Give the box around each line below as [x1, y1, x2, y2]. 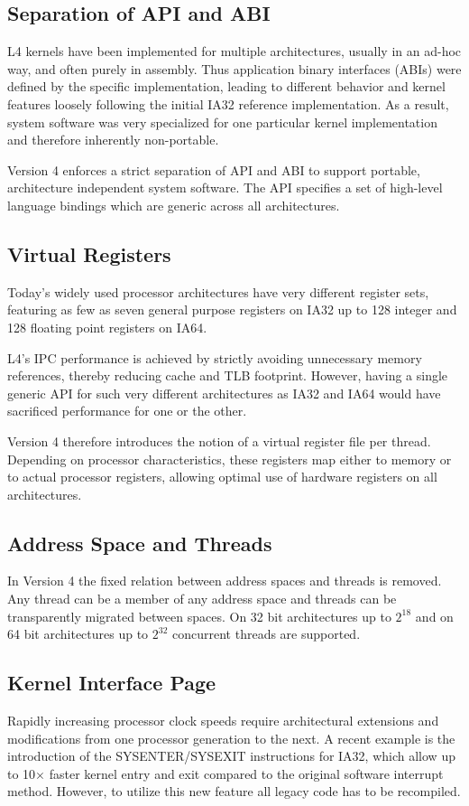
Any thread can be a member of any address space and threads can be [7, 589, 397, 608]
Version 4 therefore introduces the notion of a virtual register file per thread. [7, 431, 431, 450]
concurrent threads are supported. [172, 624, 361, 643]
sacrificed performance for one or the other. [7, 401, 247, 420]
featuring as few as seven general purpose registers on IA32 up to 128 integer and [7, 300, 457, 319]
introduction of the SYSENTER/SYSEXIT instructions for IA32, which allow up [7, 746, 455, 765]
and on [415, 606, 454, 625]
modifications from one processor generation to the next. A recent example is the [7, 728, 455, 747]
